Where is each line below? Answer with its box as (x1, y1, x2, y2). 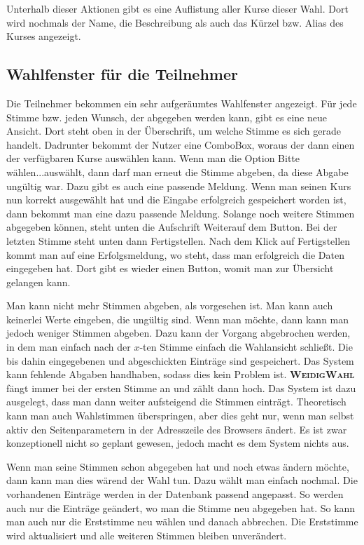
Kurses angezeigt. (6, 29, 81, 43)
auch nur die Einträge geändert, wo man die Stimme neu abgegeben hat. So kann (6, 500, 356, 515)
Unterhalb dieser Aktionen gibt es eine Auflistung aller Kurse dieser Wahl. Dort (6, 1, 349, 15)
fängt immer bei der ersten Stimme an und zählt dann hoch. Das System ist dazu (6, 380, 356, 395)
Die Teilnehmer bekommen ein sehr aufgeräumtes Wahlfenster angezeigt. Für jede (6, 95, 357, 110)
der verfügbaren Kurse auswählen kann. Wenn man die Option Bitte (6, 151, 300, 166)
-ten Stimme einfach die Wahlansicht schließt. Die (139, 339, 353, 354)
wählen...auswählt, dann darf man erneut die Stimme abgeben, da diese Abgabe (6, 164, 349, 179)
